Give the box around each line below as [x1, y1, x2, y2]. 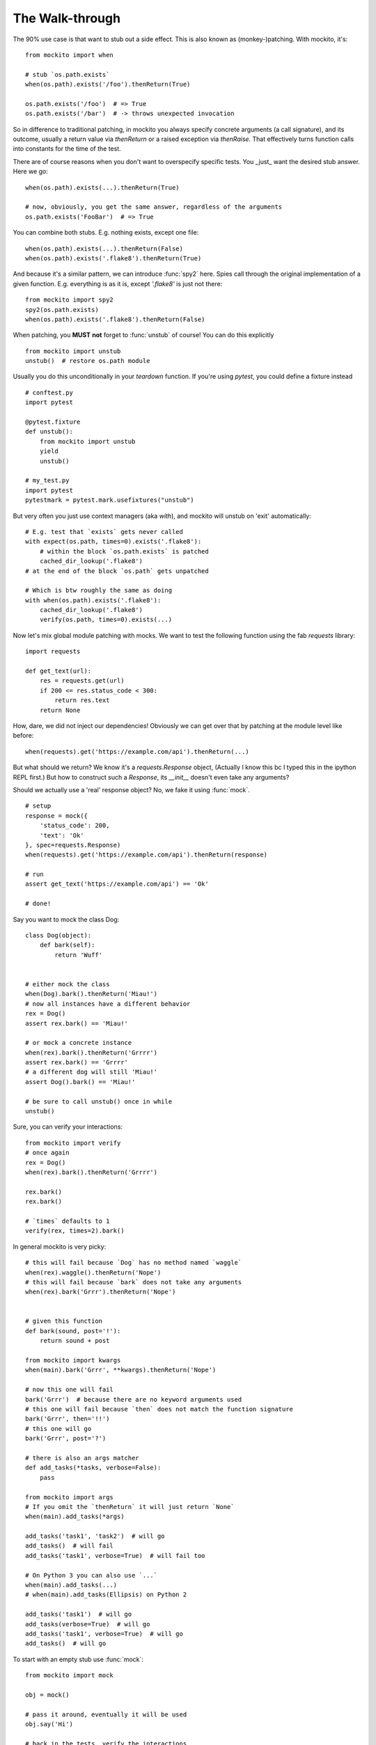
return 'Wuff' [54, 951, 103, 959]
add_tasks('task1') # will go [25, 1610, 132, 1619]
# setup [25, 802, 52, 810]
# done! [25, 900, 52, 907]
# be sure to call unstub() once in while [25, 1097, 173, 1106]
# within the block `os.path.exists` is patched [39, 547, 209, 555]
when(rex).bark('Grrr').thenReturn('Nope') [25, 1288, 176, 1296]
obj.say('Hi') [25, 1721, 73, 1728]
